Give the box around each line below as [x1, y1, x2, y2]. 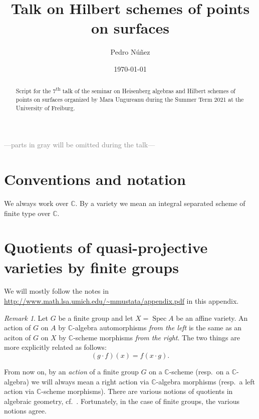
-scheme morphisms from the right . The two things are [73, 332, 240, 342]
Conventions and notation [4, 169, 186, 189]
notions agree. [4, 405, 47, 416]
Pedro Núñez [110, 47, 150, 57]
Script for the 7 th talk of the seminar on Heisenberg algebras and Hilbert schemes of [16, 85, 235, 95]
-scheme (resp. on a [169, 366, 230, 377]
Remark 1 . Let [4, 312, 49, 323]
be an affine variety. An [176, 312, 248, 323]
